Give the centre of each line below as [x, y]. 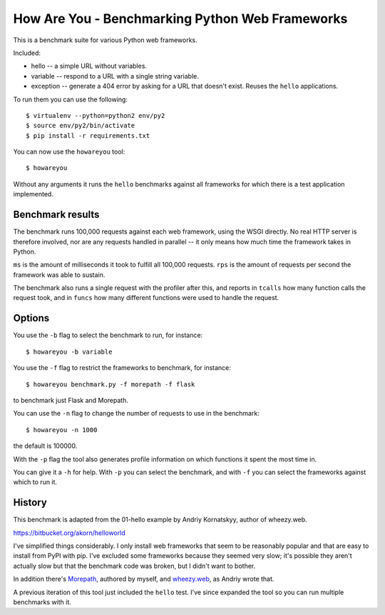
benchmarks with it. [42, 602]
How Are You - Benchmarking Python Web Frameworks [180, 19]
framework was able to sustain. [59, 274]
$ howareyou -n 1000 [62, 430]
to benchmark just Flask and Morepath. [71, 400]
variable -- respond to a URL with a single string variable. [115, 76]
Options [31, 318]
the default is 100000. [45, 446]
